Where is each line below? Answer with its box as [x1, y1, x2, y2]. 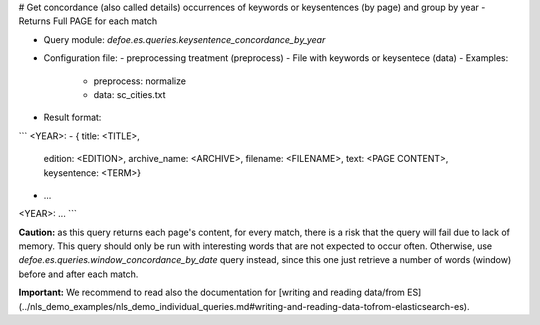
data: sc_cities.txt [93, 88, 166, 100]
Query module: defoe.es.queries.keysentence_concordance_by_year [43, 33, 326, 45]
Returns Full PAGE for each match [18, 15, 158, 27]
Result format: [43, 111, 102, 124]
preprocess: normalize [93, 75, 187, 87]
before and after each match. [18, 268, 139, 280]
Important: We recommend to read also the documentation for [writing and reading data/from [18, 286, 405, 299]
